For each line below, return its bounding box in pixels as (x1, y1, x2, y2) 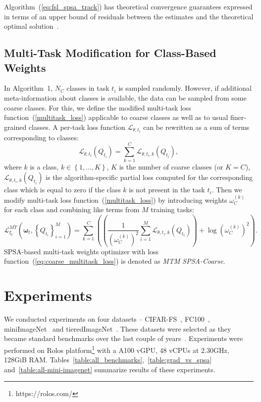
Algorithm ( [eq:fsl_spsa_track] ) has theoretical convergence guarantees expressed (4, 1, 253, 11)
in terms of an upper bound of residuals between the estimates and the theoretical (4, 11, 254, 21)
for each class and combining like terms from (4, 204, 140, 215)
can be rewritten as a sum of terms (143, 121, 250, 132)
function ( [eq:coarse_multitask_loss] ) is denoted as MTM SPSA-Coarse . (4, 256, 225, 266)
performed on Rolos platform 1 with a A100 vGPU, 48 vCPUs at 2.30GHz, (4, 343, 229, 355)
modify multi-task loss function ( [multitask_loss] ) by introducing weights (4, 194, 227, 205)
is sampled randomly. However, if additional (118, 83, 252, 93)
